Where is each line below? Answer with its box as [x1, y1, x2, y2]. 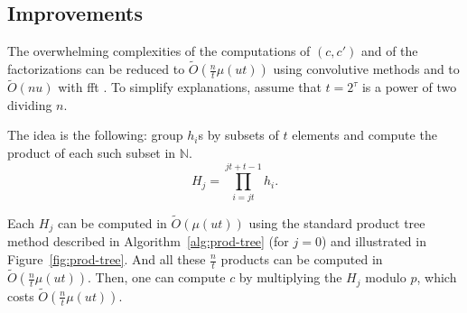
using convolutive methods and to [273, 60, 460, 78]
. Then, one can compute [88, 268, 226, 287]
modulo [365, 268, 406, 287]
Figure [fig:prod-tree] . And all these [7, 250, 206, 268]
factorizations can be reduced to [7, 60, 185, 78]
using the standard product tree [248, 213, 425, 232]
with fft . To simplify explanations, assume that [58, 78, 322, 97]
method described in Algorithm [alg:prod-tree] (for [7, 232, 289, 251]
